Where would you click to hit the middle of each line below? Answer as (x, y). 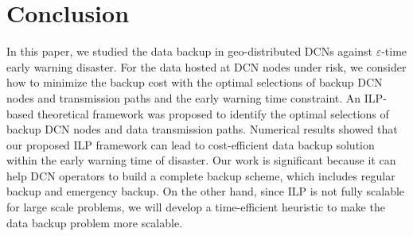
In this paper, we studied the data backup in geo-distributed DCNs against (189, 51)
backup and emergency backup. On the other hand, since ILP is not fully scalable (206, 191)
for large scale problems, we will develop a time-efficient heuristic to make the (196, 207)
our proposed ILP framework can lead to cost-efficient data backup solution (191, 144)
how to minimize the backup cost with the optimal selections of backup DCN (195, 82)
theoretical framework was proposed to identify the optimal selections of (213, 113)
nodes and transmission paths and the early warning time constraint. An (184, 97)
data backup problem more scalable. (95, 222)
